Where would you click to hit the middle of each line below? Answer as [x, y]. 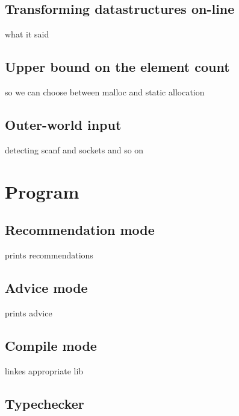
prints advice [29, 312]
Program [42, 191]
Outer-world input [63, 124]
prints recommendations [49, 254]
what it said [27, 34]
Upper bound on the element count [117, 67]
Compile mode [51, 345]
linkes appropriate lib [44, 370]
